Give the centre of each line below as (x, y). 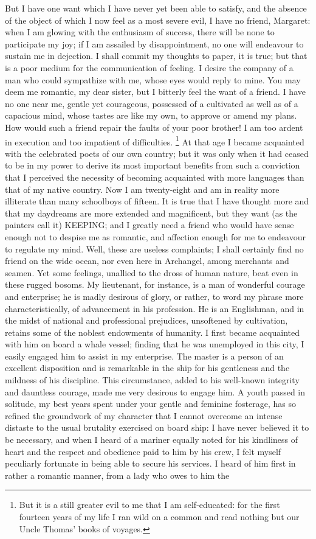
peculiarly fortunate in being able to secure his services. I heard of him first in (150, 463)
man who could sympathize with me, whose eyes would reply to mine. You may (153, 79)
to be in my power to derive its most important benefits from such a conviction (153, 165)
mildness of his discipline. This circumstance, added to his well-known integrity (152, 380)
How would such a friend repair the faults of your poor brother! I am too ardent (154, 127)
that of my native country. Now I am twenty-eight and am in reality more (142, 189)
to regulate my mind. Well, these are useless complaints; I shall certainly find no (154, 249)
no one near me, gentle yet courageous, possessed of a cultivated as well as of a (152, 103)
